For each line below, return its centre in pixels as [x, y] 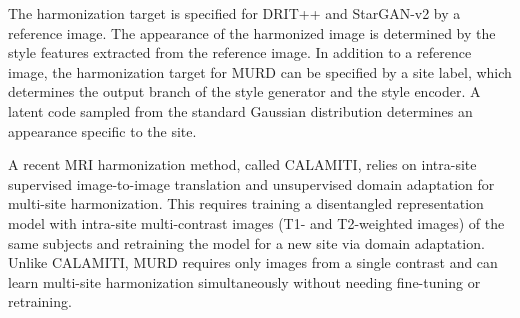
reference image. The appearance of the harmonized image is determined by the [252, 32]
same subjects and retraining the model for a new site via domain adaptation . [246, 242]
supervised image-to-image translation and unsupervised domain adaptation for [251, 183]
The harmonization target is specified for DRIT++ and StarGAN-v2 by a [234, 13]
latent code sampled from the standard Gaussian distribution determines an [240, 110]
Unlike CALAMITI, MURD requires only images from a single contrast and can [253, 262]
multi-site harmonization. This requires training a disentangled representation [246, 203]
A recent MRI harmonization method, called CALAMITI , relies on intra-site [242, 164]
